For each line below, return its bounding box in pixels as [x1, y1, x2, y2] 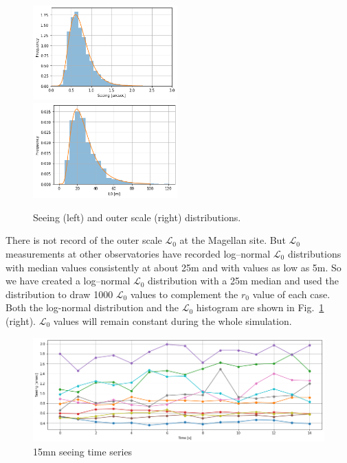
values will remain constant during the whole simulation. [53, 313, 292, 328]
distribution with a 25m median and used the [148, 273, 339, 288]
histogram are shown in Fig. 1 [196, 300, 324, 315]
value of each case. [252, 286, 331, 301]
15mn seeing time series [33, 444, 133, 458]
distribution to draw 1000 [5, 286, 113, 301]
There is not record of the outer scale [5, 233, 162, 247]
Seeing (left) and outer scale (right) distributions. [33, 210, 241, 224]
